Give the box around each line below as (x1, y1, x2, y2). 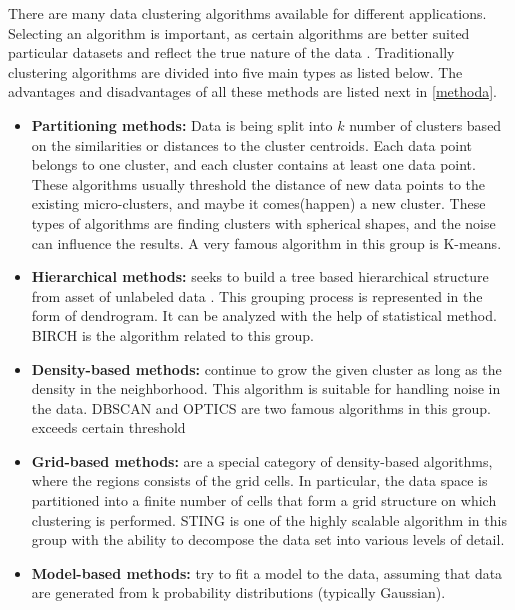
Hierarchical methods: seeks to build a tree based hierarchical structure (31, 266, 489, 287)
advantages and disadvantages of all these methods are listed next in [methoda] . (8, 81, 497, 102)
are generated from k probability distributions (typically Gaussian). (31, 582, 446, 603)
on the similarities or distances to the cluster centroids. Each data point (31, 134, 473, 155)
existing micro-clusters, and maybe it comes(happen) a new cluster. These (31, 193, 486, 214)
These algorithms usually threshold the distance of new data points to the (31, 173, 486, 194)
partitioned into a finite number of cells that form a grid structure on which (31, 490, 497, 511)
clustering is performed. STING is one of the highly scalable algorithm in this (31, 509, 507, 530)
